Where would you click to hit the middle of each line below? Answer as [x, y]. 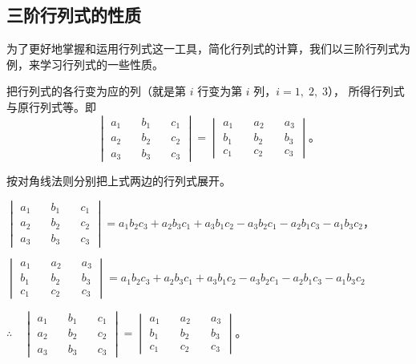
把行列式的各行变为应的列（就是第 [96, 91]
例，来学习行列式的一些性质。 [85, 64]
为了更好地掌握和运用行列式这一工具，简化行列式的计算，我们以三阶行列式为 [208, 49]
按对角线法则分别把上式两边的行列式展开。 [119, 181]
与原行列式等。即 [51, 106]
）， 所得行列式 [366, 91]
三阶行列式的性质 [74, 15]
